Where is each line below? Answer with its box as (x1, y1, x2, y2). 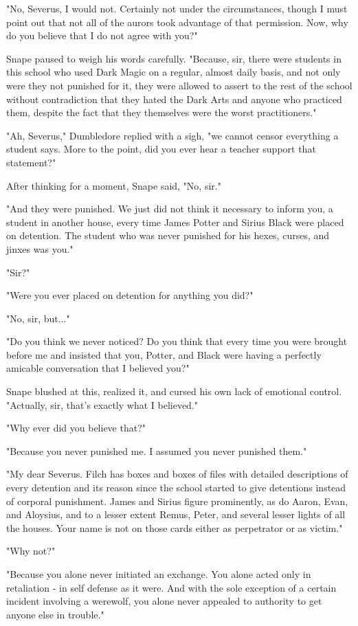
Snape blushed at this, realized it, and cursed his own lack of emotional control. (6, 384, 342, 399)
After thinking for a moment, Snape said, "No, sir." (6, 178, 221, 192)
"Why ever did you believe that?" (6, 421, 146, 435)
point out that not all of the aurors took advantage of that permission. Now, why (6, 14, 348, 29)
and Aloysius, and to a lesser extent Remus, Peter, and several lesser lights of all (6, 507, 346, 522)
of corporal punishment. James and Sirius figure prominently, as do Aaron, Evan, (6, 493, 348, 508)
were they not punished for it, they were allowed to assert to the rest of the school (6, 78, 353, 92)
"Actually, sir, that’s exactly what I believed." (6, 397, 199, 412)
